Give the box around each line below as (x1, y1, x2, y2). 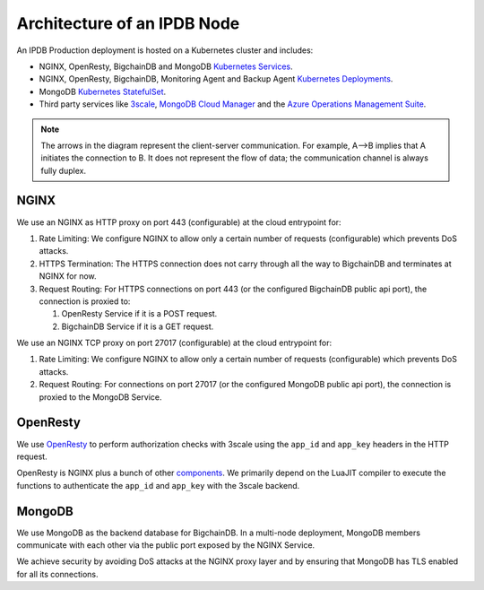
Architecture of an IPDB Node (16, 13, 240, 33)
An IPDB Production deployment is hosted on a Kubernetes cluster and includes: (16, 45, 314, 56)
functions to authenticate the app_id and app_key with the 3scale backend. (16, 480, 300, 490)
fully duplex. (40, 165, 87, 176)
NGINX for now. (39, 271, 98, 282)
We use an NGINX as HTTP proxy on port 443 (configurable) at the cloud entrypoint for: (16, 216, 341, 228)
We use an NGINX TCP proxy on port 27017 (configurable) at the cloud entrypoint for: (16, 337, 332, 349)
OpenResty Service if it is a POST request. (61, 308, 218, 319)
